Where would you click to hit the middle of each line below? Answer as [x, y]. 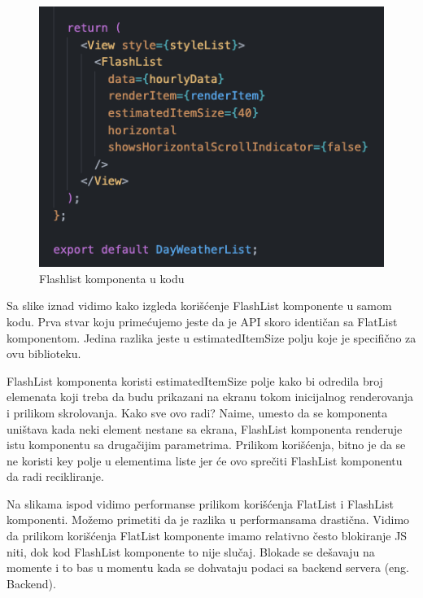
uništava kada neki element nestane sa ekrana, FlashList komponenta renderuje [205, 428]
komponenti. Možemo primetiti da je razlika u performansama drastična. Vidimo [208, 519]
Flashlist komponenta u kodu [112, 278]
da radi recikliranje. [55, 476]
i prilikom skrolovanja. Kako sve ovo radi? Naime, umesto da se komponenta [197, 412]
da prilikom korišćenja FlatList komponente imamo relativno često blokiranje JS [207, 536]
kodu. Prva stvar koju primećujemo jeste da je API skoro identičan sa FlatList [202, 321]
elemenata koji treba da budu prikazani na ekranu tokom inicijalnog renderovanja [210, 397]
